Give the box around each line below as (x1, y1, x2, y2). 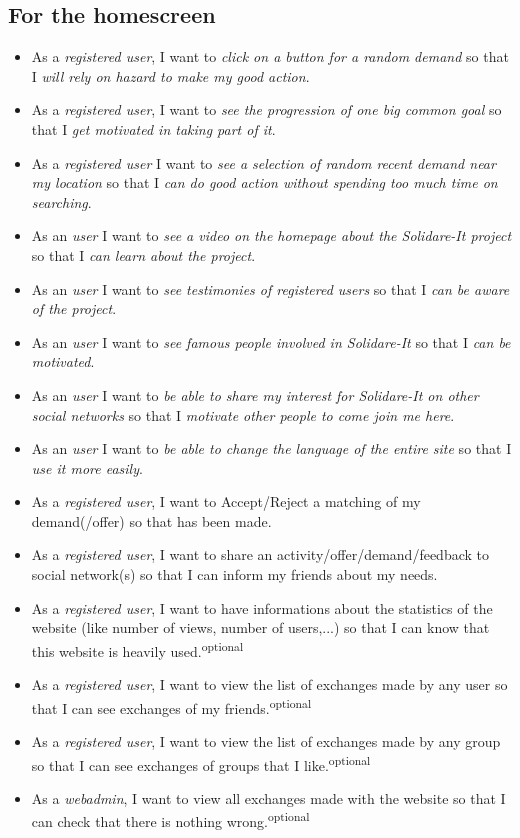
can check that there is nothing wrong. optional (31, 808, 310, 832)
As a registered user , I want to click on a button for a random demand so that (31, 46, 509, 67)
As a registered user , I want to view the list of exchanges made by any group (31, 730, 501, 751)
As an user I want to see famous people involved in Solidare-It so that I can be (31, 331, 511, 352)
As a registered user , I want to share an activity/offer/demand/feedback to (31, 544, 489, 565)
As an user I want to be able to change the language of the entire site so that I (31, 438, 512, 459)
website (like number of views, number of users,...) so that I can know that (31, 617, 490, 638)
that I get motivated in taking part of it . (31, 118, 276, 139)
